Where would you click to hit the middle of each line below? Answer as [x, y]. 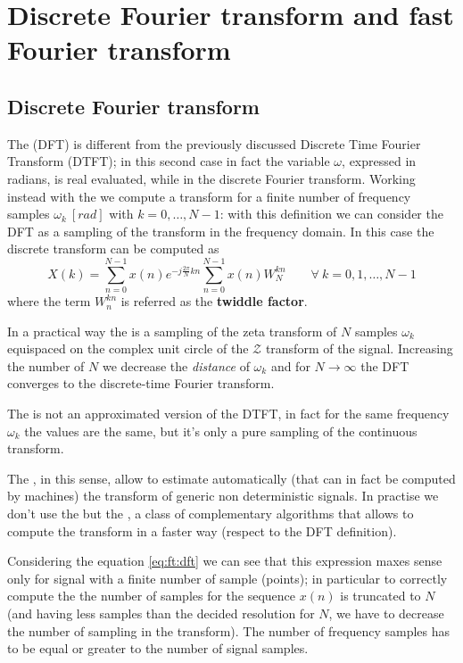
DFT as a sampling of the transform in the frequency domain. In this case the [221, 231]
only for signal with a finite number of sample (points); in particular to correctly [227, 578]
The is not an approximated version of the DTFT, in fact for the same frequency [228, 414]
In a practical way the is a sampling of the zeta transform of [172, 331]
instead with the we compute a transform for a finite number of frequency [209, 196]
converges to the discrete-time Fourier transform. [141, 383]
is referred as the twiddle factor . [214, 301]
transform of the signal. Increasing [359, 348]
